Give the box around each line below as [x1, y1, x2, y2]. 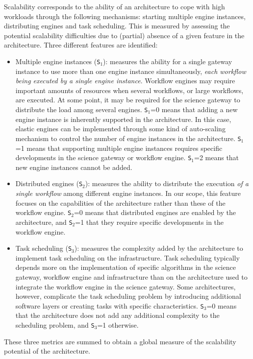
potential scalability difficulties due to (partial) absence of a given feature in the [4, 30, 245, 40]
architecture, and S [15, 216, 73, 227]
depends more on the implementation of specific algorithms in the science [15, 262, 236, 272]
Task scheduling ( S [15, 243, 72, 253]
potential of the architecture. [4, 346, 90, 356]
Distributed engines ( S [15, 178, 83, 189]
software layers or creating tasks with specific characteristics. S [15, 300, 204, 311]
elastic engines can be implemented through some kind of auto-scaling [15, 123, 226, 134]
